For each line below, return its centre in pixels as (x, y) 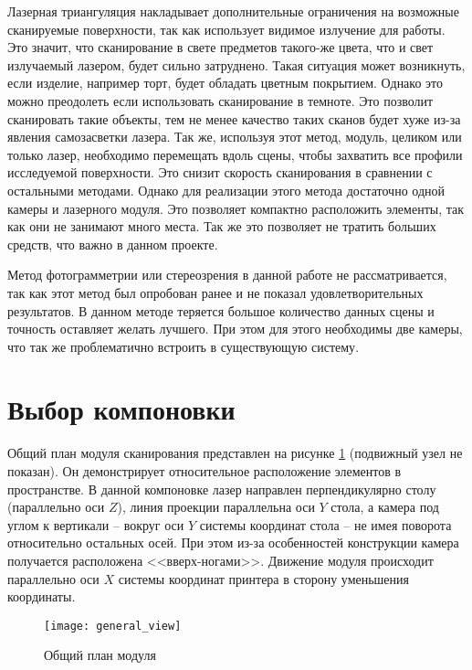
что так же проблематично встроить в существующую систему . (184, 346)
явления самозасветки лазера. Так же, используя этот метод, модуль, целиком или (235, 137)
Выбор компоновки (121, 409)
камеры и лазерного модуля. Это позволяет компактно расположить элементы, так (236, 208)
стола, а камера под (385, 507)
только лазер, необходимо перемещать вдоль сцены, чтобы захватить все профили (235, 154)
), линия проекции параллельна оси (216, 507)
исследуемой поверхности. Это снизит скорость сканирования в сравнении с (220, 172)
